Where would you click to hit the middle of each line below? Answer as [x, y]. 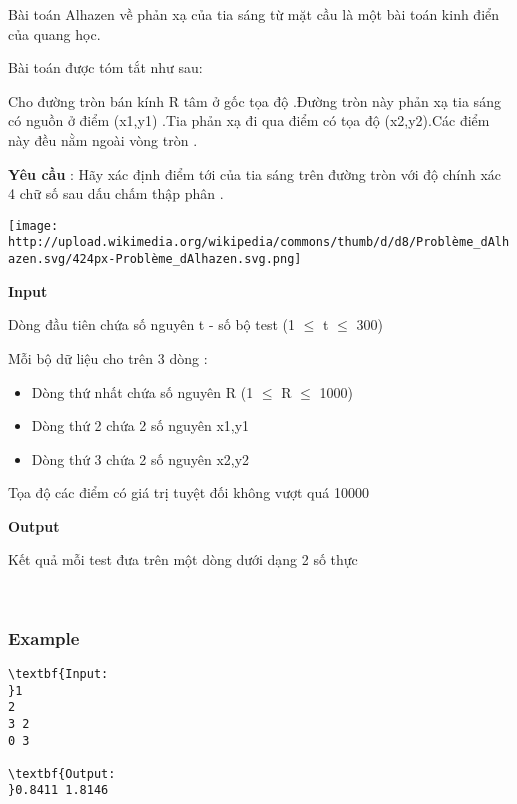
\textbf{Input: [58, 673]
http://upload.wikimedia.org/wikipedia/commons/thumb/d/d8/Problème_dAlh [259, 242]
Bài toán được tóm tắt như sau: [105, 67]
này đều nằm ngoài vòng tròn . [103, 139]
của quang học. [54, 33]
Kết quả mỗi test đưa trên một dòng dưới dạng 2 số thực [183, 559]
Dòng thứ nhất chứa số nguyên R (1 [142, 391]
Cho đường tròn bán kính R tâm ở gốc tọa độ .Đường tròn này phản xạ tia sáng [254, 100]
